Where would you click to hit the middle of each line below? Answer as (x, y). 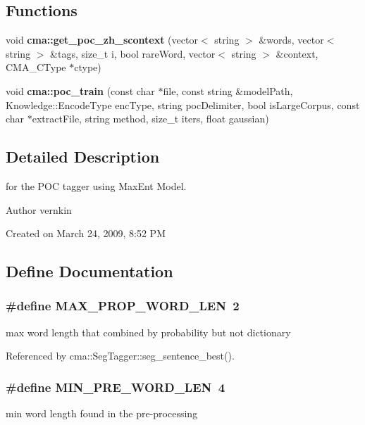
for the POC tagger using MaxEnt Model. (96, 185)
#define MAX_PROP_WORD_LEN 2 (123, 306)
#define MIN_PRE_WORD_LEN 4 (116, 387)
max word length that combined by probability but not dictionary (148, 332)
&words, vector (291, 40)
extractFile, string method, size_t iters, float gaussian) (150, 119)
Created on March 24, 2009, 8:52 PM (86, 233)
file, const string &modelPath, (228, 90)
